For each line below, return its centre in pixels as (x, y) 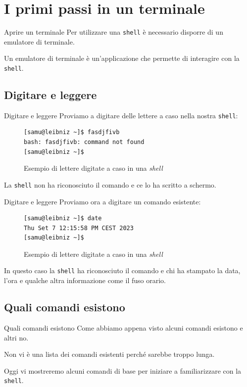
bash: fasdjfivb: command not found (84, 142)
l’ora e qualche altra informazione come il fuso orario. (85, 280)
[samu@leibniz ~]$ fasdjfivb (72, 132)
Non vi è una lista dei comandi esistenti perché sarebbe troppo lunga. (109, 354)
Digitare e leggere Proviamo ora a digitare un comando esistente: (102, 201)
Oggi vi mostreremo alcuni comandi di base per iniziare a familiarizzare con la (123, 370)
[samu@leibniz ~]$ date (63, 218)
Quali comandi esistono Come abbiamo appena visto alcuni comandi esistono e (123, 327)
